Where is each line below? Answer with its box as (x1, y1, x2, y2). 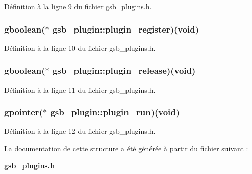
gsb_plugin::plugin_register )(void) (52, 22, 199, 35)
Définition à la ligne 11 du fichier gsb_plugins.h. (4, 84, 156, 95)
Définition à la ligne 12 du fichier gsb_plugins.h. (4, 126, 156, 136)
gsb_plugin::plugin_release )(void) (52, 64, 196, 77)
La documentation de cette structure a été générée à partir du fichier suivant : (4, 143, 248, 154)
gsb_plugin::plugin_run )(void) (50, 106, 180, 119)
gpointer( (4, 106, 43, 119)
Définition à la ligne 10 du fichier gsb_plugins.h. (4, 42, 156, 53)
